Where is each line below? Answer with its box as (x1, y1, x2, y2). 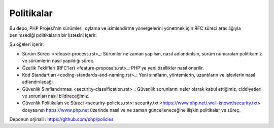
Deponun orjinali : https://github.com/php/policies (9, 116, 114, 122)
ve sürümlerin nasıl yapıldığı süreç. (22, 58, 95, 64)
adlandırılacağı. (22, 79, 54, 85)
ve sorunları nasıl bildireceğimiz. (22, 93, 90, 99)
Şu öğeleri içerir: (9, 41, 44, 47)
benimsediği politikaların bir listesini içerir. (9, 32, 97, 38)
